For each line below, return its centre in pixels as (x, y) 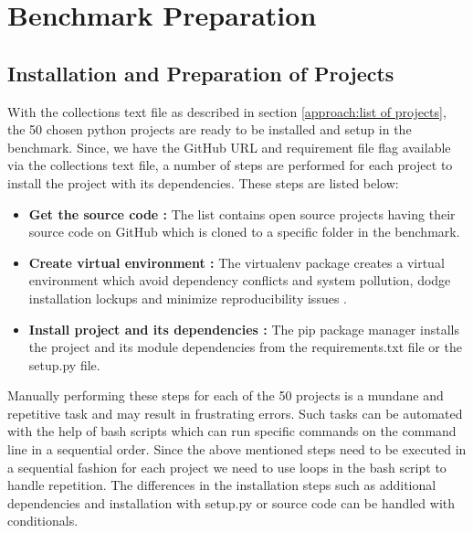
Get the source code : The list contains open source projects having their (242, 213)
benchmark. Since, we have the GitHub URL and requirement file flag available (229, 147)
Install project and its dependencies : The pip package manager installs (244, 329)
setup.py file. (64, 364)
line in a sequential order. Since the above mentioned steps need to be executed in (237, 449)
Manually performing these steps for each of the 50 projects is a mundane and (226, 395)
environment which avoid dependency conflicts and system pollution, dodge (240, 280)
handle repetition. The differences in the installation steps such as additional (222, 485)
